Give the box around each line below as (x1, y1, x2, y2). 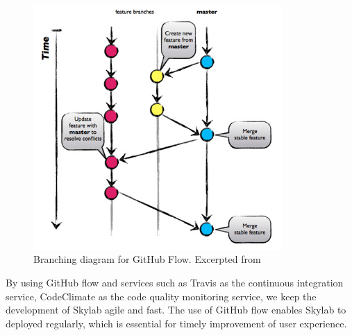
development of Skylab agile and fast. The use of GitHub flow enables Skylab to (6, 302, 346, 317)
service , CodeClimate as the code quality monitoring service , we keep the (6, 289, 317, 303)
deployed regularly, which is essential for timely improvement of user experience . (6, 316, 347, 330)
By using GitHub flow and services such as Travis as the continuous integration (6, 275, 344, 289)
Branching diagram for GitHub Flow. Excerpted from (33, 252, 261, 266)
